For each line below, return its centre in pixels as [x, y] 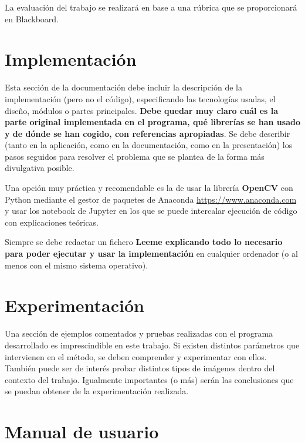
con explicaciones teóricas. [52, 222]
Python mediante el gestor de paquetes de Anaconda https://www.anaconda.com [151, 199]
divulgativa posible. [40, 168]
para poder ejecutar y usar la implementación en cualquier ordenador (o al [151, 254]
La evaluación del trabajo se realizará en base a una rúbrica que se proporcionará [151, 7]
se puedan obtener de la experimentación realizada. [97, 391]
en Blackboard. [32, 19]
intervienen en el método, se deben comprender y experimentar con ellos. [136, 356]
